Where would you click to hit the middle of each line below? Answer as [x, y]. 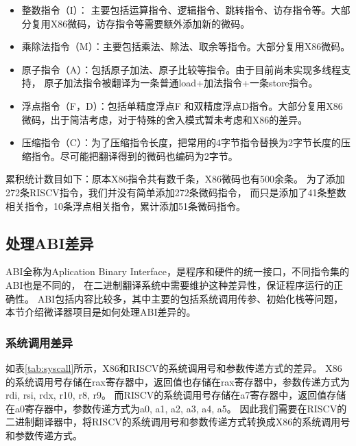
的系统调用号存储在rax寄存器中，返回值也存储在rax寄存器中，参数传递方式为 [178, 381]
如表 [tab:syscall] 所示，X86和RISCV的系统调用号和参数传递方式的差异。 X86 [174, 367]
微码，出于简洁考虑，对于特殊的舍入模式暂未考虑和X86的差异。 [165, 119]
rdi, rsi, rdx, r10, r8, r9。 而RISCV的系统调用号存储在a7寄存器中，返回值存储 [176, 395]
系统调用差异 [39, 342]
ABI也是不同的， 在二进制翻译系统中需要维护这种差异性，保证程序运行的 [170, 284]
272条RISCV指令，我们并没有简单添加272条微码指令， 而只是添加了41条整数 [176, 192]
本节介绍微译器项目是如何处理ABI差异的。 [101, 312]
